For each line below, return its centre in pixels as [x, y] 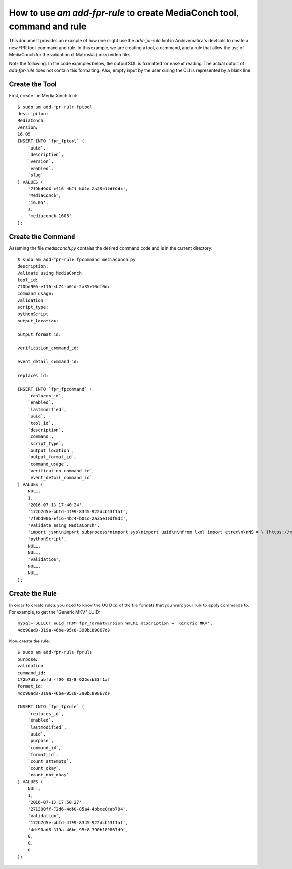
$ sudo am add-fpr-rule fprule [55, 652]
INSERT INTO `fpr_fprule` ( [51, 707]
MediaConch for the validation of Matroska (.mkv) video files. [71, 55]
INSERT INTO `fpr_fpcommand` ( [55, 389]
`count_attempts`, [50, 761]
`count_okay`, [45, 768]
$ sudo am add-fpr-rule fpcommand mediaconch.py [77, 260]
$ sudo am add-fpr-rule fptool [55, 107]
